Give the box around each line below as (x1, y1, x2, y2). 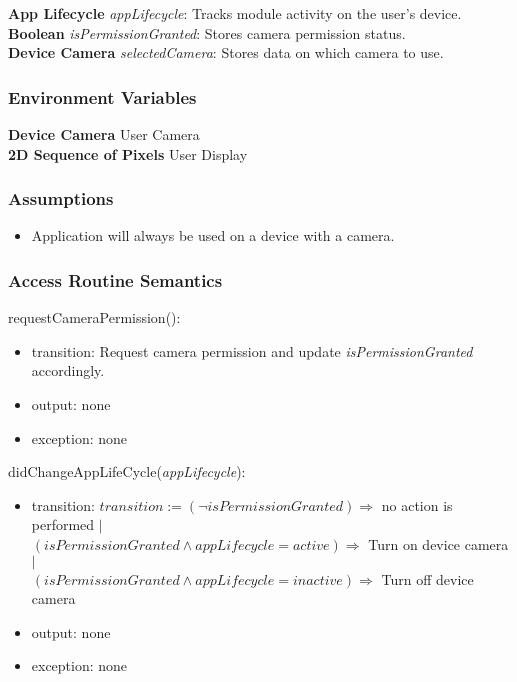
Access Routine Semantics (8, 267, 223, 292)
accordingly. (31, 360, 105, 381)
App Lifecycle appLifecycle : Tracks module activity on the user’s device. (8, 3, 462, 23)
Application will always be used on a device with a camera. (31, 225, 395, 246)
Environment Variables (8, 84, 197, 109)
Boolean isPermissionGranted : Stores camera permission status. (8, 22, 406, 43)
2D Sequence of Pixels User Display (8, 143, 248, 164)
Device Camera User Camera (8, 124, 200, 144)
